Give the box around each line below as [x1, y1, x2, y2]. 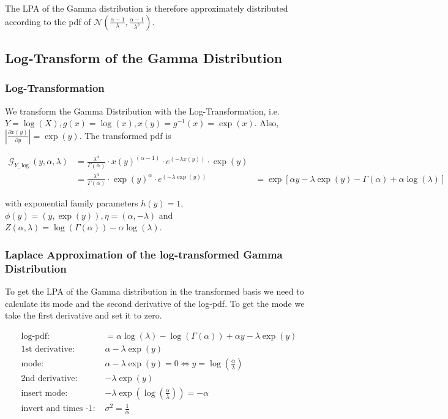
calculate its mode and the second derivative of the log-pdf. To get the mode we [5, 296, 305, 309]
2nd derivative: [21, 374, 78, 383]
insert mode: [21, 388, 68, 398]
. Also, [254, 116, 279, 129]
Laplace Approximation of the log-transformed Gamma [5, 246, 283, 262]
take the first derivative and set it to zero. [5, 309, 162, 322]
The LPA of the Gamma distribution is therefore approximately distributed [5, 2, 288, 14]
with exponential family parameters [5, 196, 138, 209]
